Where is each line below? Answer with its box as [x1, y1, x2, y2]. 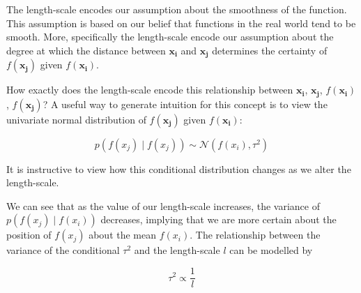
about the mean [89, 227, 157, 242]
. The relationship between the [190, 227, 321, 242]
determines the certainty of [212, 43, 328, 57]
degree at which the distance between [6, 43, 166, 57]
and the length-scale [134, 243, 220, 257]
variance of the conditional [6, 243, 120, 257]
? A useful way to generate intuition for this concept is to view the [43, 96, 328, 111]
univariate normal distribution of [6, 112, 146, 126]
